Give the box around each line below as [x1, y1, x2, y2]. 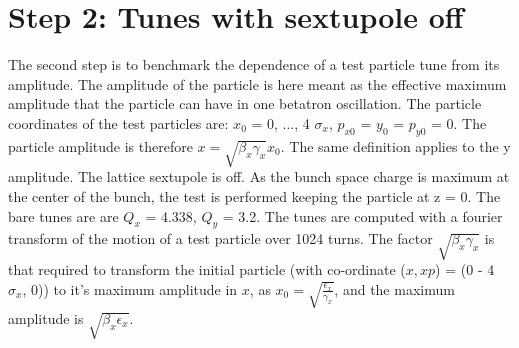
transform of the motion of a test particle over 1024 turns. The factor [8, 228, 433, 249]
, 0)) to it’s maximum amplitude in [22, 278, 238, 299]
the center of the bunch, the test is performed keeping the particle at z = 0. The [8, 186, 501, 207]
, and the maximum [334, 278, 455, 299]
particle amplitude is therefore [8, 135, 193, 156]
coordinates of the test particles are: [8, 112, 229, 133]
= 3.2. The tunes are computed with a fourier [222, 205, 503, 226]
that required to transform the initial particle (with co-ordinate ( [8, 259, 406, 280]
